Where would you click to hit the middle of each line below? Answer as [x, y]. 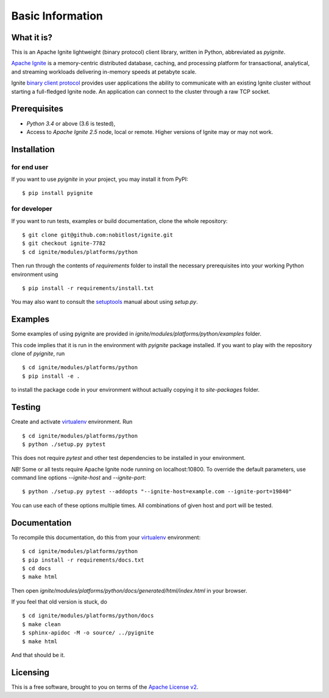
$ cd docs [37, 568]
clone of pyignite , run [38, 354]
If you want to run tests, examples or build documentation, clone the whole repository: [119, 221]
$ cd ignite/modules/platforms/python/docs [88, 616]
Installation [33, 149]
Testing [26, 407]
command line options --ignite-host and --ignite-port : [79, 478]
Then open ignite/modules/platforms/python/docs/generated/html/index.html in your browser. [129, 590]
